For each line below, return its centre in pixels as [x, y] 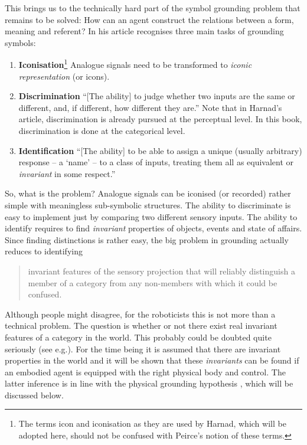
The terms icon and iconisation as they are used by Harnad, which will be [152, 423]
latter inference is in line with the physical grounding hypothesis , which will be [149, 383]
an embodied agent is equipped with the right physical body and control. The [145, 372]
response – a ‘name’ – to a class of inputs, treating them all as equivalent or [156, 162]
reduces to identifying [44, 251]
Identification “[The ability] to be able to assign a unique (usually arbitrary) [160, 150]
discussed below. [34, 395]
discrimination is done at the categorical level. [102, 130]
